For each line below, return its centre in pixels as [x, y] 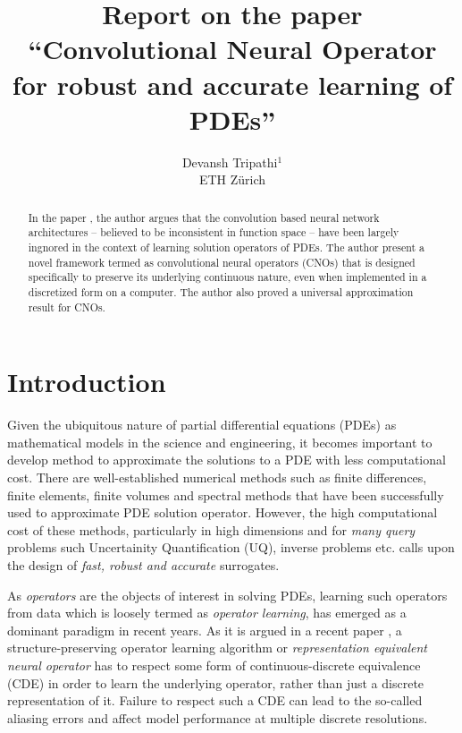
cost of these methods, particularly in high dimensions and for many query [211, 529]
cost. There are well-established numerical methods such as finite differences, [217, 477]
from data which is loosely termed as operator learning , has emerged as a [207, 613]
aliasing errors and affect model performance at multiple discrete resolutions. [218, 717]
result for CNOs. [67, 307]
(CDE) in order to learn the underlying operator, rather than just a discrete [216, 682]
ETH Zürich [232, 179]
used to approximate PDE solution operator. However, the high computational [223, 512]
